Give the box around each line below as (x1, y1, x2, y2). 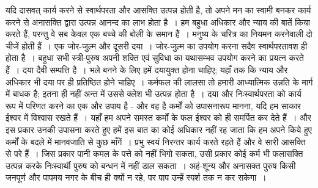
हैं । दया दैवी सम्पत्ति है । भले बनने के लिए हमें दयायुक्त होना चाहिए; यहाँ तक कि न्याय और (6, 63, 288, 76)
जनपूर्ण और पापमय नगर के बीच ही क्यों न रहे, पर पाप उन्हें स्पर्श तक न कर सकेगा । (6, 171, 267, 184)
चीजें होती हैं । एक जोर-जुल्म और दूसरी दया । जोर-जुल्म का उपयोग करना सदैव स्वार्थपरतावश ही (6, 39, 308, 52)
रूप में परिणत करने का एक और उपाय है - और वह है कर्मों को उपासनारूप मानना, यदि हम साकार (6, 99, 301, 112)
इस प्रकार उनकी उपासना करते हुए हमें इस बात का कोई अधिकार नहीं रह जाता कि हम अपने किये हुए (6, 123, 312, 136)
